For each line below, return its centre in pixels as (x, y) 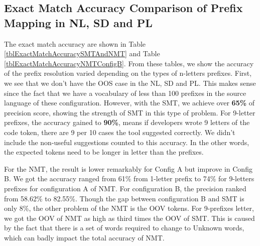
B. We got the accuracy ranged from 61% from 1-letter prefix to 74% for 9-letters (129, 178)
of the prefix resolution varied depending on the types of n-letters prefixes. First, (128, 73)
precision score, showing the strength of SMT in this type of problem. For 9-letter (130, 112)
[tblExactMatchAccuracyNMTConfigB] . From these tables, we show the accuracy (129, 63)
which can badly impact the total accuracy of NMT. (84, 237)
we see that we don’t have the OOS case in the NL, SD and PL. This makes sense (130, 83)
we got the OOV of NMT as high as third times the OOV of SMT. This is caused (129, 218)
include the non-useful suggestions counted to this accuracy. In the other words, (127, 142)
